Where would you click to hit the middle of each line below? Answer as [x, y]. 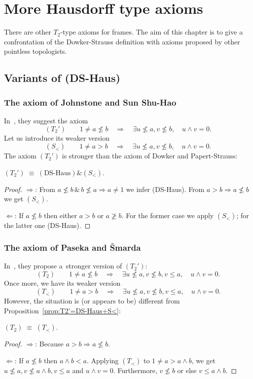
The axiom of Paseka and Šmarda [72, 247]
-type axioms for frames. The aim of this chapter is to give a [152, 32]
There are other [28, 32]
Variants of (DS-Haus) [62, 78]
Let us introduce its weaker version [57, 137]
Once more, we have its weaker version [62, 283]
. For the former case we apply [168, 215]
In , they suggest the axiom [46, 120]
